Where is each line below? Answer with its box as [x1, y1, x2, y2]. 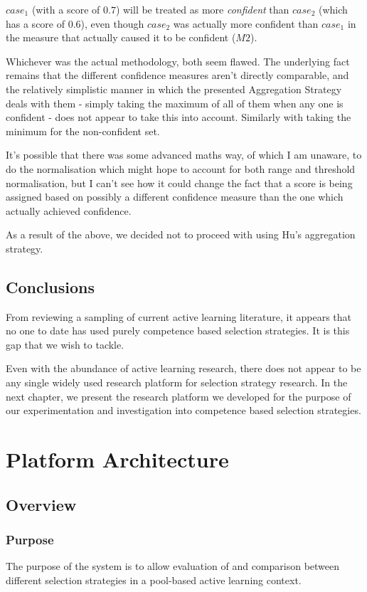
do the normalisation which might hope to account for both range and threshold [6, 161, 356, 176]
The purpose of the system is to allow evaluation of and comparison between [6, 559, 340, 573]
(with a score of [31, 2, 100, 16]
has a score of [6, 16, 65, 31]
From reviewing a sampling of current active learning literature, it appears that [6, 309, 352, 324]
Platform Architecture [6, 445, 229, 474]
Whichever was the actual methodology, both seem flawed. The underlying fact [6, 53, 350, 68]
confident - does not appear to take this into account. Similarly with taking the [6, 110, 351, 125]
